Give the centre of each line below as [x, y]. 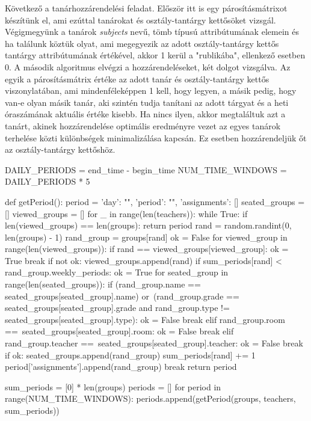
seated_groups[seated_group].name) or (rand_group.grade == [122, 296]
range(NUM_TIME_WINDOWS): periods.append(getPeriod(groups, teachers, [150, 398]
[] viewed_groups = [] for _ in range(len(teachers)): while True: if [126, 213]
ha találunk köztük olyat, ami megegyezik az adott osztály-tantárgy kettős [142, 43]
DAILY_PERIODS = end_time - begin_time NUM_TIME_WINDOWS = [146, 169]
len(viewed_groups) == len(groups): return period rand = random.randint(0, [148, 225]
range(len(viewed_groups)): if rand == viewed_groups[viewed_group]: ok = [147, 249]
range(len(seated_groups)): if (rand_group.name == [103, 284]
